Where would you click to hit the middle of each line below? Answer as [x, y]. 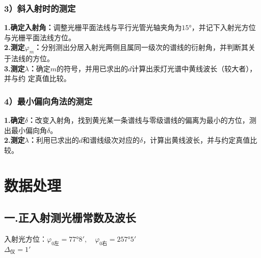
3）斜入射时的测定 [40, 8]
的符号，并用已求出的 [92, 68]
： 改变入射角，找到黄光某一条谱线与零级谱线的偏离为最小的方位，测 [142, 120]
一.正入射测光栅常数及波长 [70, 217]
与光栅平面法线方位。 [40, 37]
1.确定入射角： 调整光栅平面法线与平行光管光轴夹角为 [93, 27]
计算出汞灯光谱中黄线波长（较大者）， [194, 68]
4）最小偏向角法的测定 [48, 101]
